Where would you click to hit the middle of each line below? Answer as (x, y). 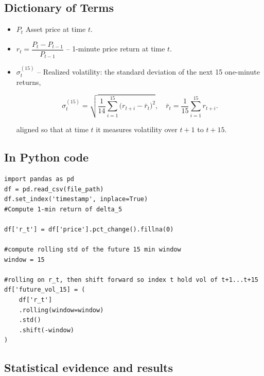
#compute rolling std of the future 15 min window (93, 250)
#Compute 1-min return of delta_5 (63, 209)
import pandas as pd (39, 179)
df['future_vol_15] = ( (45, 290)
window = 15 (24, 259)
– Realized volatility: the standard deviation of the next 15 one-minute (148, 72)
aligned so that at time (52, 129)
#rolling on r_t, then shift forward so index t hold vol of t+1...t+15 (131, 280)
